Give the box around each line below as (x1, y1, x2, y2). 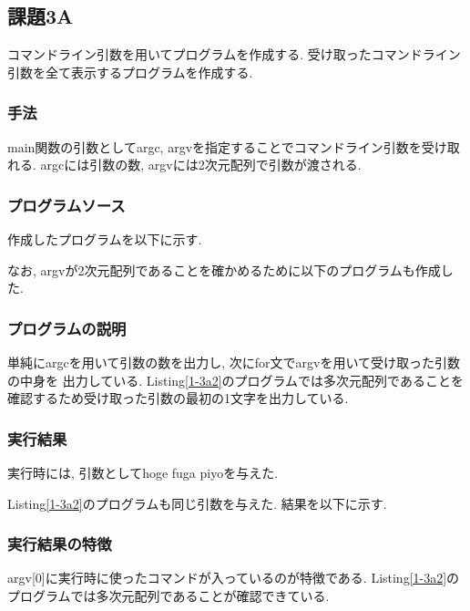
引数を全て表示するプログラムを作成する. (7, 62, 253, 81)
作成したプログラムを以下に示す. (7, 230, 202, 249)
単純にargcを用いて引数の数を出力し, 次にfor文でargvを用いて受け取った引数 (7, 353, 461, 372)
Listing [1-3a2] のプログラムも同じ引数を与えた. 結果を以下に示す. (7, 493, 387, 513)
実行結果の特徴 (7, 533, 112, 555)
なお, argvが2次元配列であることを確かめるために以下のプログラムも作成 (7, 260, 441, 279)
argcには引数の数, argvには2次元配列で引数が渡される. (40, 155, 362, 174)
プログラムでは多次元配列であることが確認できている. (7, 586, 330, 606)
